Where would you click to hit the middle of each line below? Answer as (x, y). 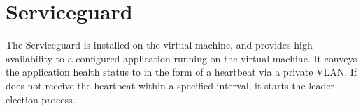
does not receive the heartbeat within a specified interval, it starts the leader (170, 85)
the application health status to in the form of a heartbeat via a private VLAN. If (181, 72)
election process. (41, 99)
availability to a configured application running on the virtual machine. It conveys (181, 58)
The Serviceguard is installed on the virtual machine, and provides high (159, 45)
